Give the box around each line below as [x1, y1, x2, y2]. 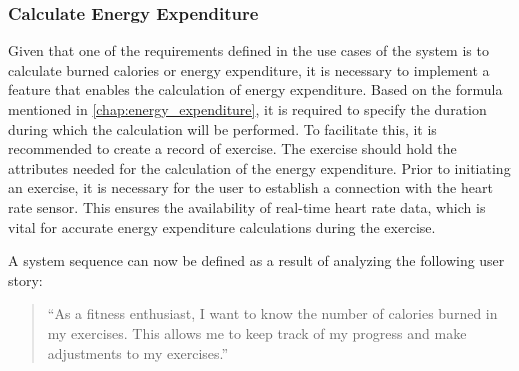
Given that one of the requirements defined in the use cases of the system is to [8, 40, 489, 61]
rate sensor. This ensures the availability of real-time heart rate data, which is [8, 196, 486, 217]
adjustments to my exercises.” [47, 342, 229, 363]
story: [8, 269, 43, 290]
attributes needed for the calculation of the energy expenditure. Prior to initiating [8, 157, 511, 178]
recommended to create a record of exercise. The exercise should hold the [8, 138, 457, 159]
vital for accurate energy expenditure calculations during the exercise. [8, 216, 436, 237]
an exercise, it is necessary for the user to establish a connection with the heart [8, 177, 493, 198]
